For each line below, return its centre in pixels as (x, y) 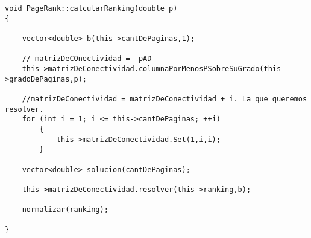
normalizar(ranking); (65, 210)
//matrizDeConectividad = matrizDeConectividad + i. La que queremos (165, 99)
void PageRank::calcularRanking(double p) (91, 8)
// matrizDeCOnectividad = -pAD (87, 59)
